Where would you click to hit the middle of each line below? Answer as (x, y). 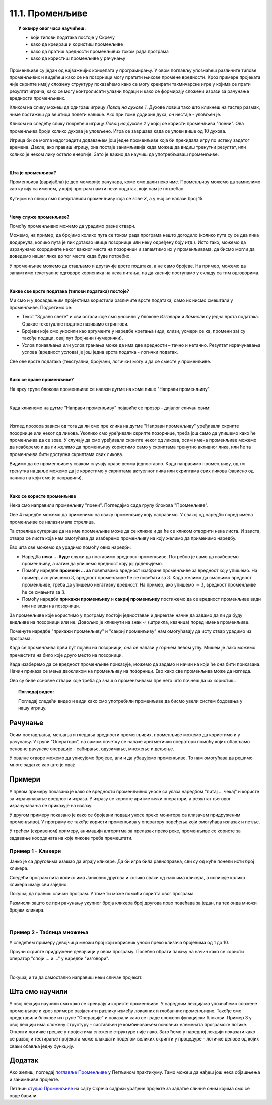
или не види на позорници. (51, 606)
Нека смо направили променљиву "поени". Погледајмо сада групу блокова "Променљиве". (109, 505)
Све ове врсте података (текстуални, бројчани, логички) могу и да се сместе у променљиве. (110, 361)
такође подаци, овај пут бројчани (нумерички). (73, 338)
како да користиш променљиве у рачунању (78, 58)
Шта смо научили (39, 992)
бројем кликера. (27, 910)
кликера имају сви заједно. (39, 885)
